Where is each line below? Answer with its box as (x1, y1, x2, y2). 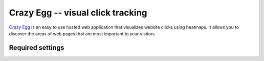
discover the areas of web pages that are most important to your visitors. (9, 30, 156, 36)
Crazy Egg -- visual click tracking (9, 7, 148, 18)
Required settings (9, 44, 65, 52)
